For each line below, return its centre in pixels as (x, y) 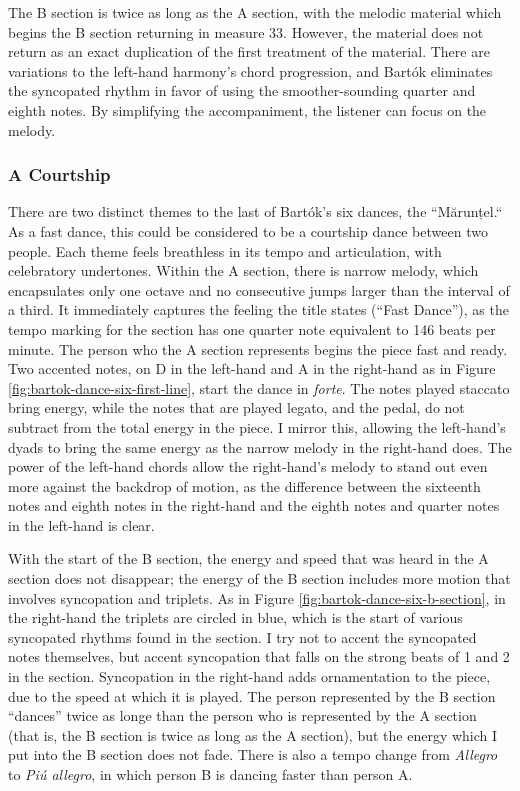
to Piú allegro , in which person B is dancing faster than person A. (210, 774)
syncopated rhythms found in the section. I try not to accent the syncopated (242, 636)
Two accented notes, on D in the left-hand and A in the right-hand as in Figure (252, 368)
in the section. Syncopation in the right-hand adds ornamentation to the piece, (249, 676)
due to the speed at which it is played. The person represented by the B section (252, 695)
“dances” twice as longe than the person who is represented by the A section (242, 715)
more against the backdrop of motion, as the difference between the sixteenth (244, 485)
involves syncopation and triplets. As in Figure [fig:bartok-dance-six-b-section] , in (257, 597)
